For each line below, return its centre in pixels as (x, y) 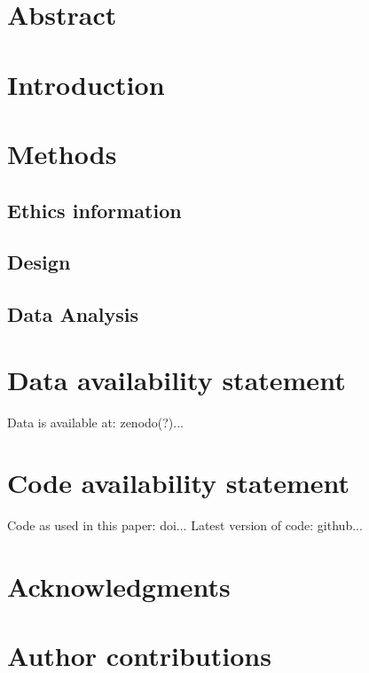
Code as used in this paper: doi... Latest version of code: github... (185, 525)
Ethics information (94, 210)
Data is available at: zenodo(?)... (95, 422)
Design (39, 262)
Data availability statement (177, 379)
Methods (62, 153)
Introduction (86, 84)
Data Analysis (73, 314)
